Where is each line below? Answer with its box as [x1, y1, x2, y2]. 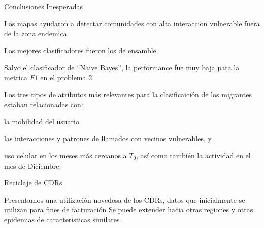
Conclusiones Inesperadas [4, 1, 83, 11]
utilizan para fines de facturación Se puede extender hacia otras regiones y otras [4, 204, 253, 215]
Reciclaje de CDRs [4, 177, 62, 188]
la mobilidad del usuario [4, 116, 79, 126]
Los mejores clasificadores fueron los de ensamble [4, 45, 156, 55]
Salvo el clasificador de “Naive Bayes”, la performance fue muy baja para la [4, 62, 240, 73]
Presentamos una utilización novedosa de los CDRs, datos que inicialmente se [4, 194, 245, 205]
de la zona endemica [4, 28, 67, 39]
